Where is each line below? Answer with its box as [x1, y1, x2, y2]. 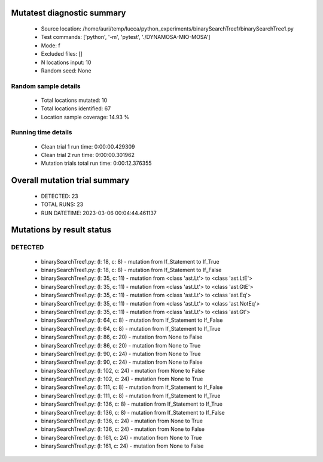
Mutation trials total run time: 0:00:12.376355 [41, 159, 152, 167]
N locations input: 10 [41, 59, 92, 66]
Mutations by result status [11, 225, 112, 235]
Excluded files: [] [41, 50, 83, 58]
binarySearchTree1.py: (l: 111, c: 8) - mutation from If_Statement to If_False [41, 384, 223, 391]
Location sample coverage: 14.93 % [41, 113, 130, 120]
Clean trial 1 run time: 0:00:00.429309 [41, 143, 135, 150]
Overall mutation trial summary [11, 176, 130, 186]
